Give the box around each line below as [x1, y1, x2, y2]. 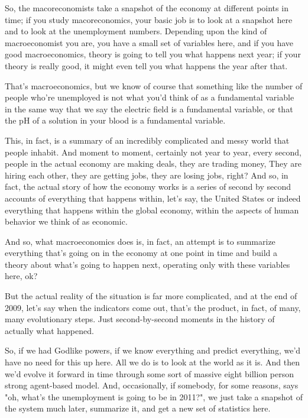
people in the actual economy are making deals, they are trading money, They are [5, 157, 301, 170]
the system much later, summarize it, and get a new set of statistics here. [5, 402, 271, 414]
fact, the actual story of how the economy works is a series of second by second [5, 180, 291, 193]
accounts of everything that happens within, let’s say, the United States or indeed [5, 192, 301, 204]
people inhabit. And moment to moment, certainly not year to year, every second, [5, 145, 301, 158]
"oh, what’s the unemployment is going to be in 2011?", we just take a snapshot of [5, 390, 303, 403]
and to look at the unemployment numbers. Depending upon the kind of [5, 25, 267, 37]
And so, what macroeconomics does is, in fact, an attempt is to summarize [5, 235, 275, 247]
